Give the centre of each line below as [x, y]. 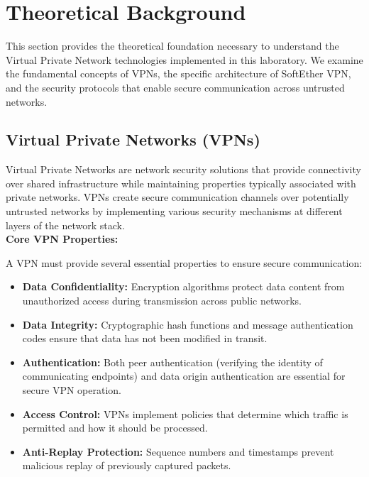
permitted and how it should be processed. [115, 428]
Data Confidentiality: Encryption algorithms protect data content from [183, 286]
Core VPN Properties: [62, 239]
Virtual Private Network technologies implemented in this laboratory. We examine [184, 59]
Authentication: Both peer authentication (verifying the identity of [172, 362]
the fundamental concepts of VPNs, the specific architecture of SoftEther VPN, [178, 73]
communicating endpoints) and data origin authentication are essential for [184, 376]
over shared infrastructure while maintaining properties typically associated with [181, 183]
